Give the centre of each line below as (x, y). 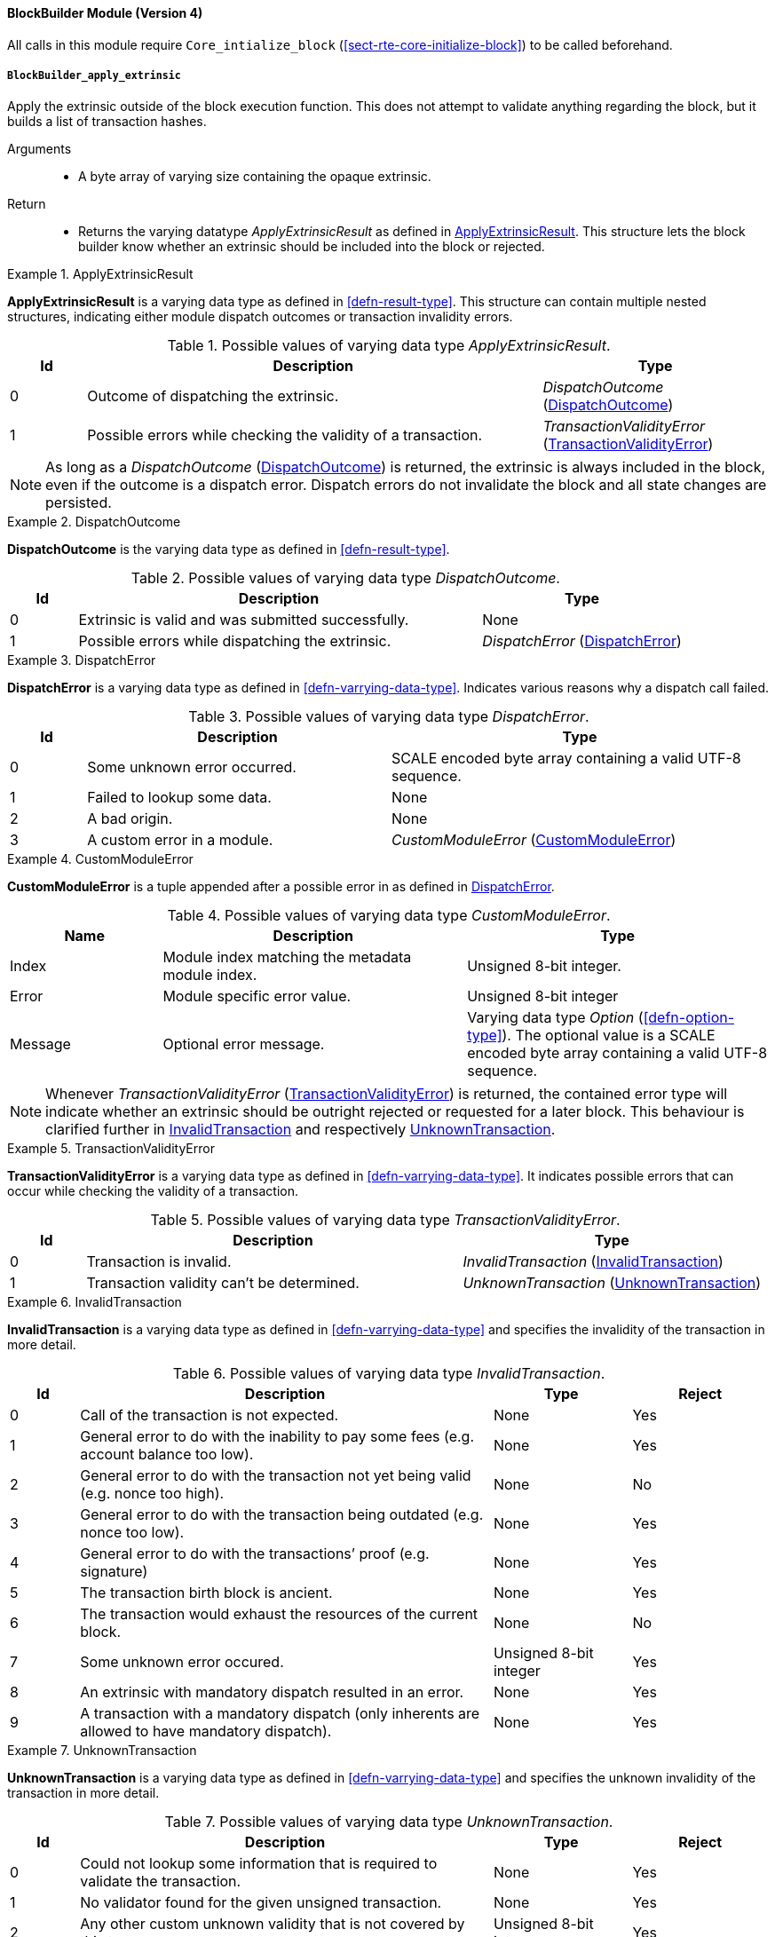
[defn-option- (689, 1018)
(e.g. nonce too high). (152, 1494)
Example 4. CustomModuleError (100, 859)
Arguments (40, 149)
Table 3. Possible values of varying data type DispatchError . (389, 717)
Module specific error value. (257, 996)
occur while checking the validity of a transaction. (153, 1191)
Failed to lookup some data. (179, 798)
